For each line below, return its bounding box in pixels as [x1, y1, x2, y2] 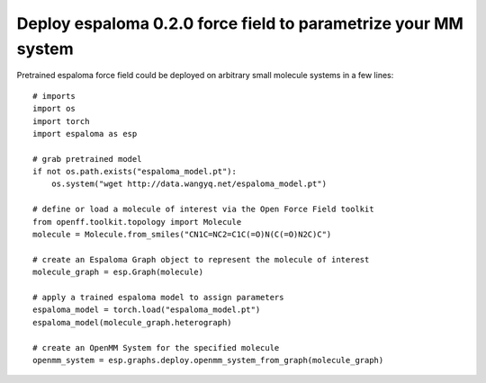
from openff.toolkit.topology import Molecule [32, 217, 242, 227]
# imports [32, 91, 76, 101]
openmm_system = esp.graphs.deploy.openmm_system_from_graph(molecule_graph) [32, 355, 384, 365]
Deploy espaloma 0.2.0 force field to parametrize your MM [16, 13, 463, 33]
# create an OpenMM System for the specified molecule [32, 343, 280, 352]
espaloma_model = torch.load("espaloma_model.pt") [32, 305, 261, 315]
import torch [32, 116, 90, 126]
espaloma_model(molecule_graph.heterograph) [32, 317, 233, 327]
